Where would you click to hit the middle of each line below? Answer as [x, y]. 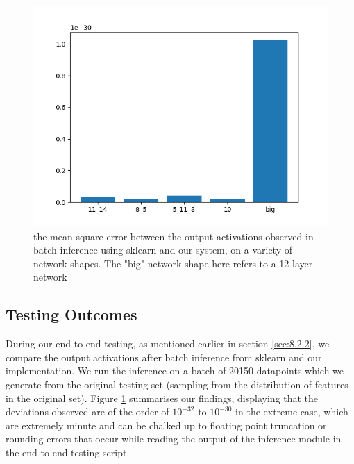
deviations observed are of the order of [87, 412]
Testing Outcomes [71, 314]
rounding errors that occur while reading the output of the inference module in [174, 439]
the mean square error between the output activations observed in [174, 236]
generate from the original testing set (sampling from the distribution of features [177, 384]
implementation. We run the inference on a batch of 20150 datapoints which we [175, 371]
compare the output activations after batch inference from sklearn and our [164, 357]
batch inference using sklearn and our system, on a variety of [163, 250]
